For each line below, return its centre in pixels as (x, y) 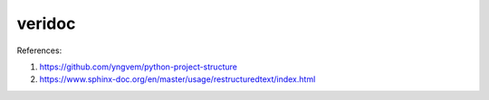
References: (39, 50)
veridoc (46, 23)
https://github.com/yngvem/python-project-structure (138, 67)
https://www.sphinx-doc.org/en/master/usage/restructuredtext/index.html (177, 79)
